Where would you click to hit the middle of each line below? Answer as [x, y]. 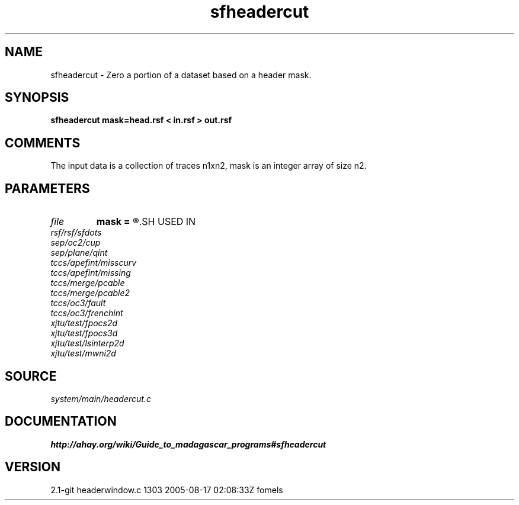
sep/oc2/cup [76, 243]
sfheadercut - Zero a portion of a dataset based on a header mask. [181, 75]
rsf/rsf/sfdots [76, 233]
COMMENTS [43, 143]
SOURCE [31, 376]
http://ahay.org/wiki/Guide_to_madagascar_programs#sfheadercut [188, 444]
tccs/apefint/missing [91, 273]
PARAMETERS [47, 188]
